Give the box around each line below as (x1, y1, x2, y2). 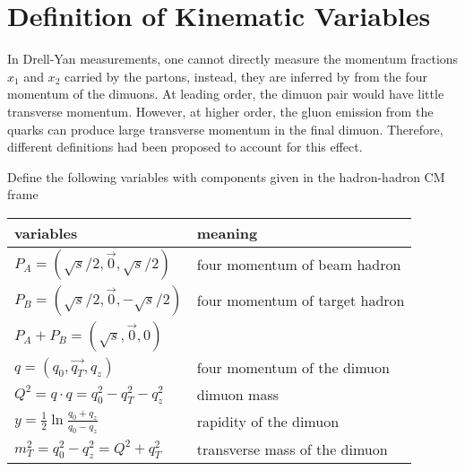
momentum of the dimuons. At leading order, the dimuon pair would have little (7, 84, 444, 103)
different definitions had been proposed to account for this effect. (7, 137, 363, 156)
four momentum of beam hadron (196, 254, 401, 275)
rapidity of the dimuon (196, 411, 340, 432)
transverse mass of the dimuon (196, 438, 388, 459)
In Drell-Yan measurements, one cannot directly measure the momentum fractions (7, 49, 459, 68)
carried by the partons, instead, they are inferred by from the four (64, 66, 427, 85)
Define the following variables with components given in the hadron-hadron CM (7, 167, 445, 186)
